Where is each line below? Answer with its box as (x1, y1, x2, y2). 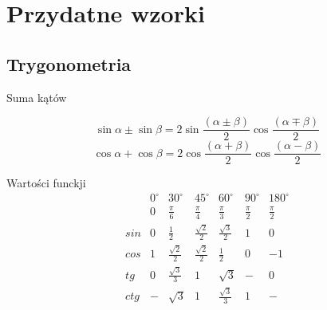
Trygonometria (6, 51, 132, 76)
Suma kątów (6, 88, 67, 105)
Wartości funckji (6, 175, 86, 191)
